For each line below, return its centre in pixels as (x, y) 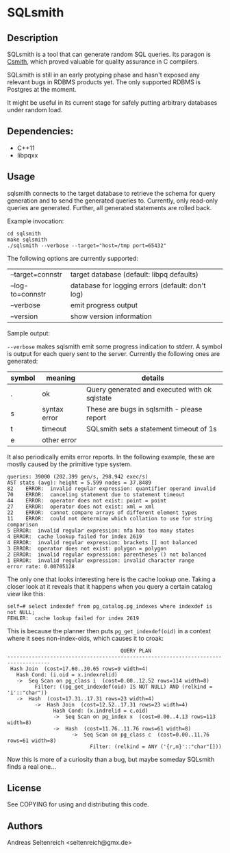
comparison (23, 524)
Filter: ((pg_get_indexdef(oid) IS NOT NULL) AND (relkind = (124, 687)
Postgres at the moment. (42, 89)
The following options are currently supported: (73, 258)
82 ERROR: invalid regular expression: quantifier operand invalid (111, 488)
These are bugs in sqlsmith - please (144, 409)
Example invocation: (36, 221)
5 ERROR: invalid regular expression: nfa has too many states (101, 531)
